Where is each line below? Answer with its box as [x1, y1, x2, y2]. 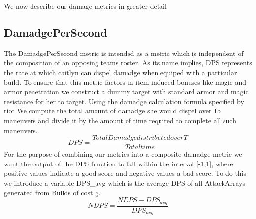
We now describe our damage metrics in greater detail [4, 1, 167, 11]
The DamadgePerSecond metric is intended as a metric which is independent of [4, 48, 244, 58]
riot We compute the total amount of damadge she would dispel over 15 [4, 106, 221, 116]
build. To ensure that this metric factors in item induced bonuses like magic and [4, 77, 247, 87]
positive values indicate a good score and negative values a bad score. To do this [4, 168, 247, 178]
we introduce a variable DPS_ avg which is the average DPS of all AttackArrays [4, 177, 245, 188]
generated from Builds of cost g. [4, 187, 101, 197]
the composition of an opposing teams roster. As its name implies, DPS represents [4, 57, 252, 68]
